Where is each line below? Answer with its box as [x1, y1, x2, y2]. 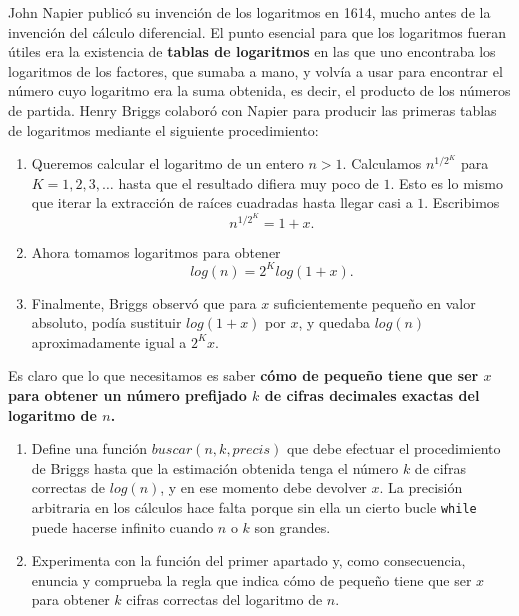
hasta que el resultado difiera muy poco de [118, 172, 379, 193]
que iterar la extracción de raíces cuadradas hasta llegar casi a [31, 192, 413, 213]
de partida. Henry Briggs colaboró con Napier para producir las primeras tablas [8, 99, 497, 120]
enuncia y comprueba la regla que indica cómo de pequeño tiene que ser [31, 569, 472, 590]
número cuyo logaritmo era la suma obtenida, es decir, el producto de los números [8, 80, 511, 101]
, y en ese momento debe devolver [160, 477, 367, 498]
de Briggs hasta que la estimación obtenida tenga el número [31, 457, 399, 478]
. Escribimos [424, 192, 500, 213]
